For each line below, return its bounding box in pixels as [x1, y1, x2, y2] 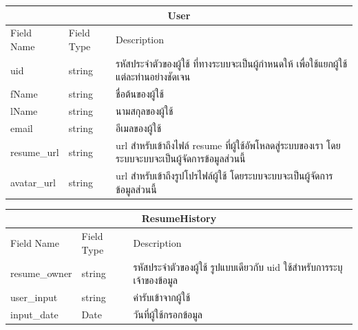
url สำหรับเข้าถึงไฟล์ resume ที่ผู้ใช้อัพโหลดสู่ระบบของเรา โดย [116, 137, 341, 152]
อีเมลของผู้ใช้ [116, 120, 162, 135]
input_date [10, 307, 59, 321]
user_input [10, 290, 58, 305]
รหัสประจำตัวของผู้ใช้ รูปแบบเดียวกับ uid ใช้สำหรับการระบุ [133, 259, 343, 274]
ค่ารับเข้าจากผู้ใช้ [133, 290, 191, 305]
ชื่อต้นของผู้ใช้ [116, 87, 164, 101]
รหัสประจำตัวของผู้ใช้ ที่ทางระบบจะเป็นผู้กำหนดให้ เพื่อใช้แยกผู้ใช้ [116, 56, 348, 70]
